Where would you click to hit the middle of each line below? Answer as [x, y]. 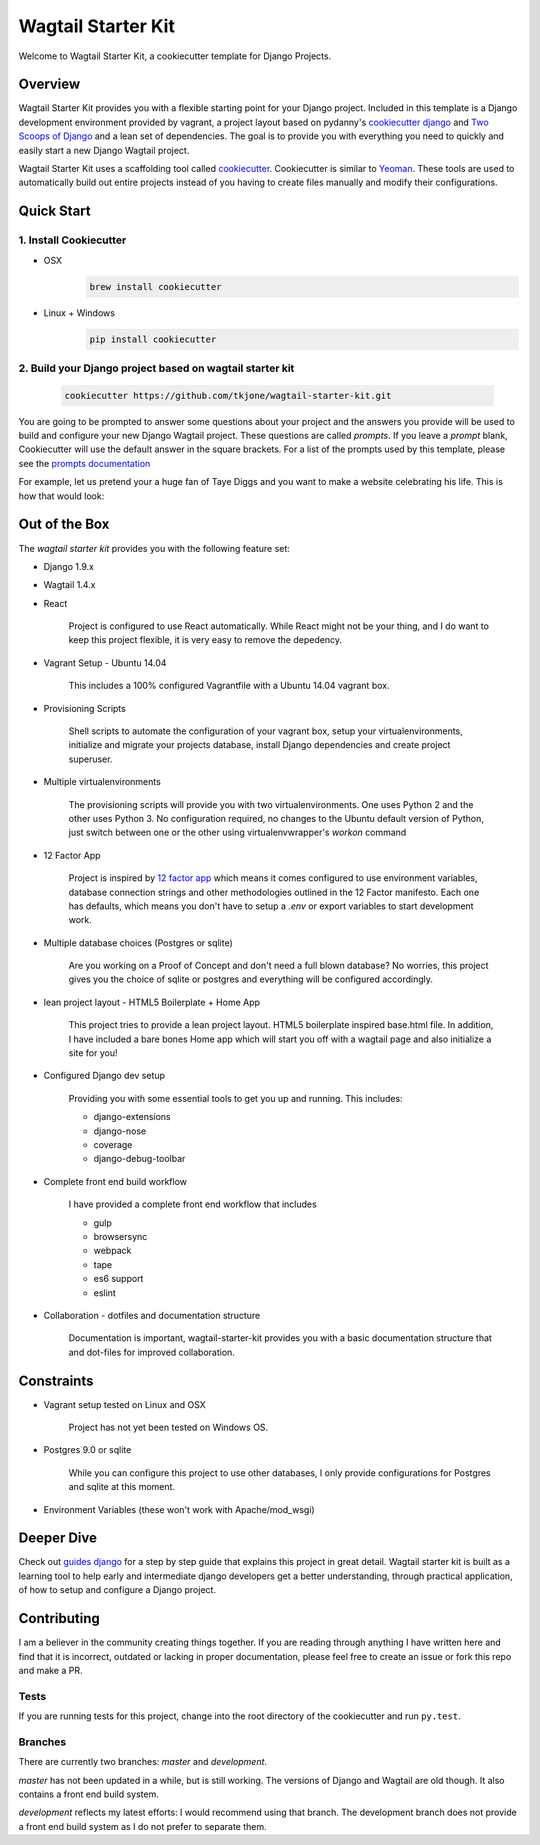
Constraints [56, 1380]
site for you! [93, 1053]
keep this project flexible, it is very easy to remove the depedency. [205, 640]
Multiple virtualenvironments [102, 782]
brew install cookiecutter [155, 286]
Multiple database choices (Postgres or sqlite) [138, 942]
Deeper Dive [58, 1538]
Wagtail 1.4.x [69, 585]
